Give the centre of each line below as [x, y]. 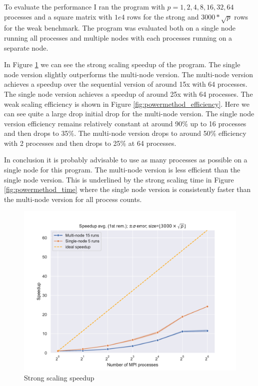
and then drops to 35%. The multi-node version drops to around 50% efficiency [125, 133]
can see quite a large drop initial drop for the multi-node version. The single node [129, 114]
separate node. [26, 47]
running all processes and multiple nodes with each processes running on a [118, 37]
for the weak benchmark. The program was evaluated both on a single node [120, 28]
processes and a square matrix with [58, 16]
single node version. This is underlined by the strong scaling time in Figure [119, 179]
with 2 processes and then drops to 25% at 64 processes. [90, 143]
